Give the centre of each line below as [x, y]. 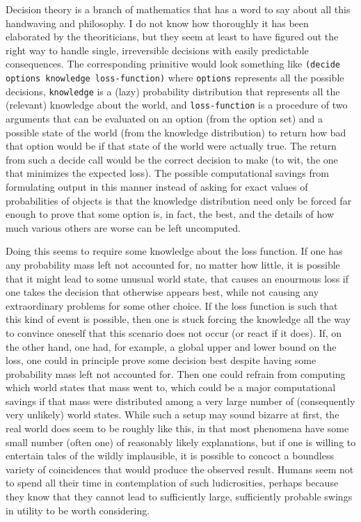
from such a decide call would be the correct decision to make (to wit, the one [172, 159]
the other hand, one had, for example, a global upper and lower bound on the [171, 346]
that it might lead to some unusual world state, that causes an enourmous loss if [177, 278]
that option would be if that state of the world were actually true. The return [171, 146]
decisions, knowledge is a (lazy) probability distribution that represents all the [173, 91]
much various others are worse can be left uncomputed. [123, 227]
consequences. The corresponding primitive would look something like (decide [173, 64]
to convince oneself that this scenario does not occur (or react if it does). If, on [174, 332]
